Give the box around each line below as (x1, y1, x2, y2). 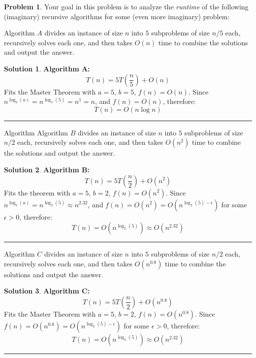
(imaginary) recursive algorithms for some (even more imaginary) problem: (4, 11, 230, 21)
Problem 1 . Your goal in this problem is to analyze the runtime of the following (4, 1, 249, 11)
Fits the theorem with (4, 187, 70, 197)
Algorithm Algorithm (4, 127, 68, 137)
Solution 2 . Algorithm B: (4, 164, 90, 174)
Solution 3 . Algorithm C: (4, 286, 90, 296)
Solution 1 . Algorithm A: (4, 63, 90, 73)
